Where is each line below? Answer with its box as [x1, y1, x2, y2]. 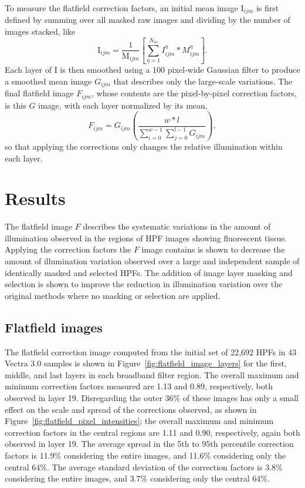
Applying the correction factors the [5, 243, 131, 255]
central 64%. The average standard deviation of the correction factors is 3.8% [5, 460, 283, 473]
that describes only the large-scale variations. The [113, 75, 293, 87]
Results [5, 186, 66, 210]
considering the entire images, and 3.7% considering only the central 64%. [5, 472, 270, 484]
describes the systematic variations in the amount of [83, 220, 271, 233]
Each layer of [5, 63, 52, 76]
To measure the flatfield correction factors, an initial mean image [5, 2, 238, 14]
